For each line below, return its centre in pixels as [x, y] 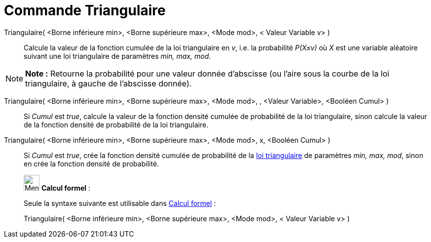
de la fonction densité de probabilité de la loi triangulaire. [116, 124]
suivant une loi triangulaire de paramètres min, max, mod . [118, 56]
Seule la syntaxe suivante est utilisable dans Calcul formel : [120, 203]
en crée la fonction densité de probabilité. [91, 163]
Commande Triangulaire [85, 10]
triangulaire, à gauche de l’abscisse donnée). [109, 83]
